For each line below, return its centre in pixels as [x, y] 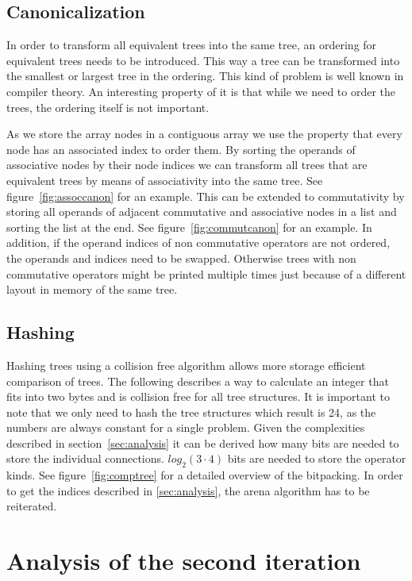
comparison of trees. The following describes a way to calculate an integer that [198, 381]
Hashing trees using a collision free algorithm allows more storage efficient [186, 365]
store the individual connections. [85, 458]
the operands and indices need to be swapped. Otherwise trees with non [181, 258]
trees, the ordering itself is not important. [108, 107]
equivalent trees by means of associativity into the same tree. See [165, 180]
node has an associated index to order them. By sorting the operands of [181, 149]
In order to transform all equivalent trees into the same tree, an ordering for [192, 45]
